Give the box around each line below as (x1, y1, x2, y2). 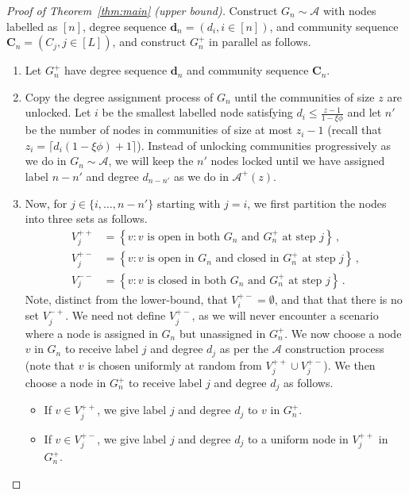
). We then (323, 356, 376, 373)
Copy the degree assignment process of (25, 88, 214, 105)
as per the (219, 340, 268, 357)
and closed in (215, 253, 280, 265)
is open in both (147, 231, 221, 243)
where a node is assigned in (25, 324, 158, 341)
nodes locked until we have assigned (210, 152, 385, 169)
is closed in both (147, 274, 226, 286)
